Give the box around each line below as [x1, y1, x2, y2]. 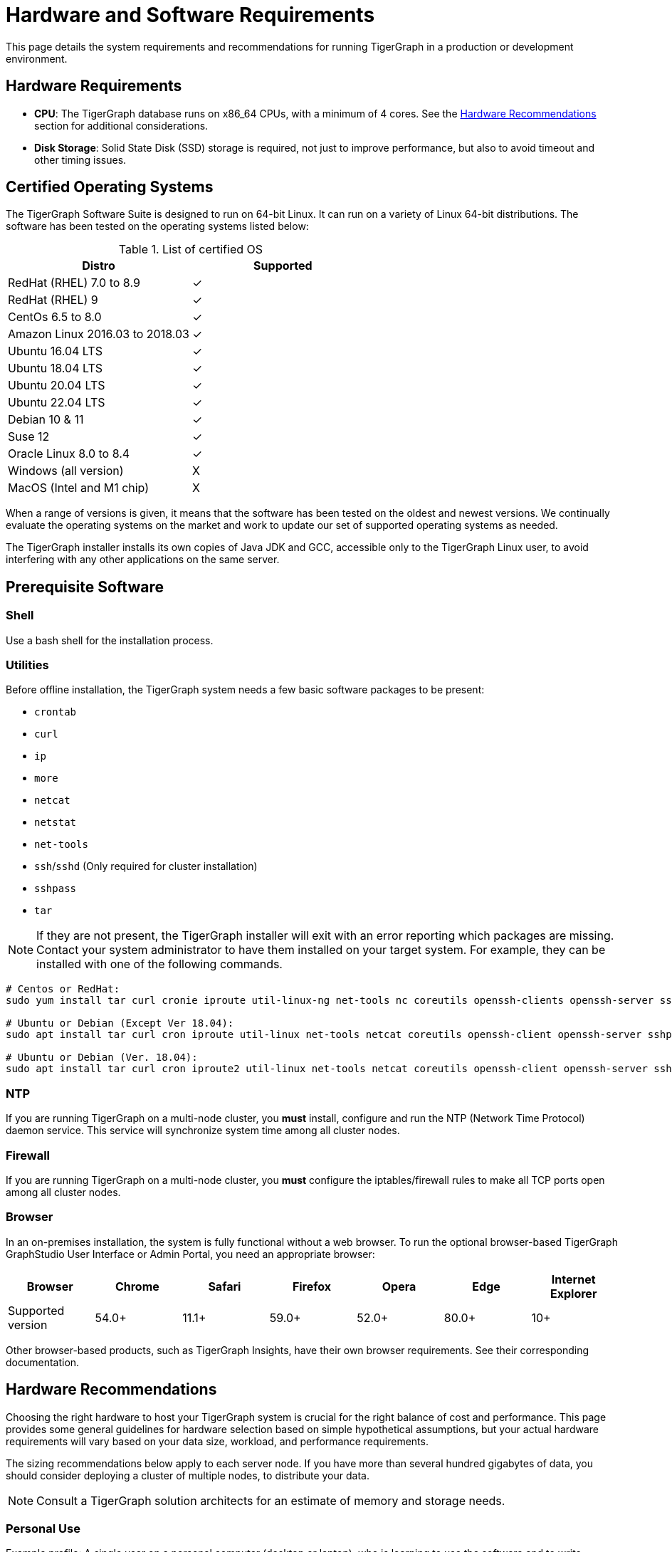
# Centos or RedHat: [6, 983, 120, 995]
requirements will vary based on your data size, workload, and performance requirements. [6, 1435, 429, 1447]
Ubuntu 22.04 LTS [8, 395, 105, 410]
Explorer [550, 1286, 597, 1301]
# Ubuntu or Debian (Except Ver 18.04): [6, 1017, 234, 1029]
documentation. [6, 1356, 80, 1368]
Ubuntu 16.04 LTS [8, 344, 103, 359]
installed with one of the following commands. [36, 957, 283, 972]
